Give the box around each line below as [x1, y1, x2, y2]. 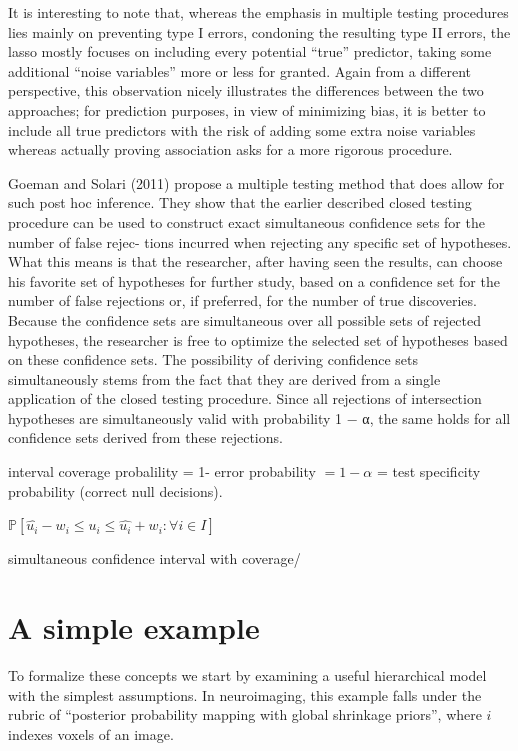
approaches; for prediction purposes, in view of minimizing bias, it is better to [8, 99, 486, 120]
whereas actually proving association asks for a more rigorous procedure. [8, 139, 453, 160]
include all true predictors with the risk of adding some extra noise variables [8, 119, 476, 140]
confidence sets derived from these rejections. [8, 427, 283, 448]
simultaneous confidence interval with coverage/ [8, 548, 301, 569]
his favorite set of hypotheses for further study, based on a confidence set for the [8, 270, 500, 291]
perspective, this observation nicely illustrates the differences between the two [8, 80, 484, 101]
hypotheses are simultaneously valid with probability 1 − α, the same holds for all [8, 407, 511, 428]
